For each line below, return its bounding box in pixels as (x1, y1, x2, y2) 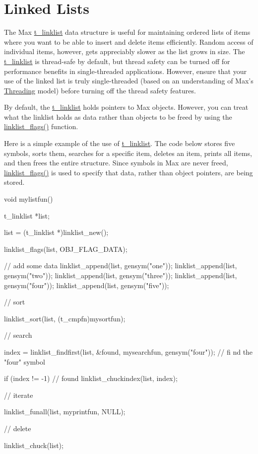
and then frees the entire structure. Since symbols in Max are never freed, (4, 157, 228, 168)
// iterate (4, 389, 33, 400)
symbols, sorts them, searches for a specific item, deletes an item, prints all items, (4, 148, 252, 158)
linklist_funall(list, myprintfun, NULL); (4, 406, 126, 417)
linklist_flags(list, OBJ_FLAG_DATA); (4, 243, 128, 254)
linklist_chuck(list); (4, 440, 64, 450)
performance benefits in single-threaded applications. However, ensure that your (4, 66, 247, 76)
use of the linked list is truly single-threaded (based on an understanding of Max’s (4, 76, 254, 86)
